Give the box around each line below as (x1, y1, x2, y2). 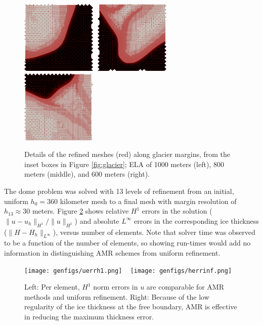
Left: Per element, (24, 281, 80, 292)
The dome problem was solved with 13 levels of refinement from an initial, (4, 185, 234, 196)
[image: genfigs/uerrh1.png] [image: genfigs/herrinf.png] (24, 267, 232, 274)
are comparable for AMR (146, 281, 224, 292)
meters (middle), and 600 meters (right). (24, 169, 150, 179)
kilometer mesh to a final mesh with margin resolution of (60, 195, 237, 206)
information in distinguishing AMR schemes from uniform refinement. (4, 247, 221, 258)
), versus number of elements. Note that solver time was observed (53, 226, 255, 237)
